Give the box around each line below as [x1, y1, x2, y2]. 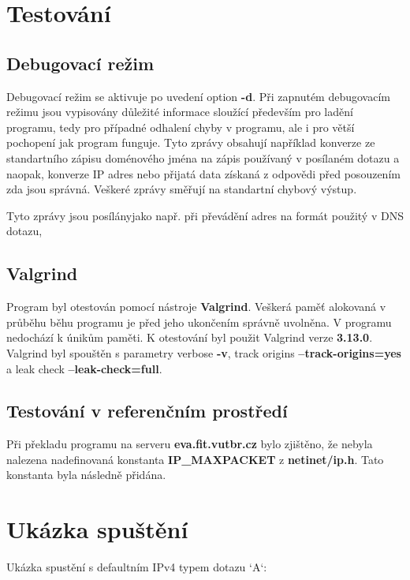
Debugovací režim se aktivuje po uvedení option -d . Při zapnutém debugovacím [6, 88, 390, 104]
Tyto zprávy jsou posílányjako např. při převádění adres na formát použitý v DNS [6, 207, 404, 223]
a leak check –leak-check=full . [6, 360, 162, 376]
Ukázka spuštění [6, 513, 188, 545]
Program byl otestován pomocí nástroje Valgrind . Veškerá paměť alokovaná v [6, 298, 386, 315]
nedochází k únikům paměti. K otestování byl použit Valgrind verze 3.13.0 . [6, 329, 373, 346]
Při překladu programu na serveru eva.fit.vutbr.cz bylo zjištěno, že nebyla [6, 436, 373, 452]
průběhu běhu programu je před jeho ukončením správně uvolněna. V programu [6, 313, 392, 330]
